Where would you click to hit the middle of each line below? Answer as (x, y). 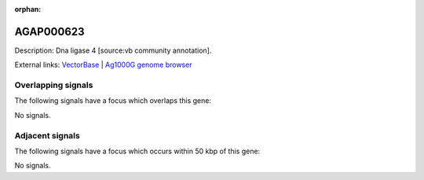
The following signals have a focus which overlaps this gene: (113, 101)
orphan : (28, 9)
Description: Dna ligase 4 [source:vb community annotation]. (113, 50)
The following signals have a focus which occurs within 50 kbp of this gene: (137, 151)
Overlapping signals (54, 85)
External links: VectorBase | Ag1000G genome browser (103, 65)
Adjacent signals (47, 135)
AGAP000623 (50, 31)
